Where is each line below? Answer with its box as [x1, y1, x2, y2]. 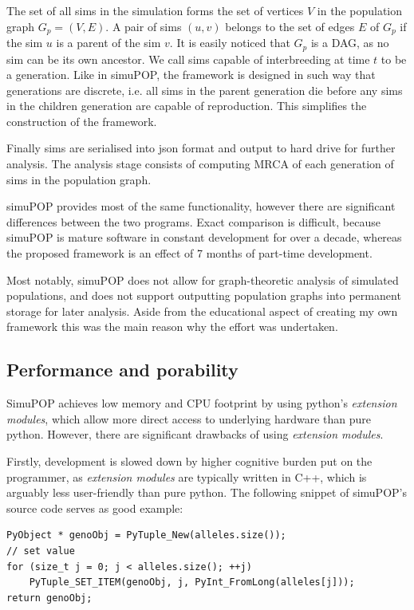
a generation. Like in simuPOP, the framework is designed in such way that [6, 66, 376, 83]
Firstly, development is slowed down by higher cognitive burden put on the [6, 452, 373, 469]
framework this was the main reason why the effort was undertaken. [6, 318, 338, 335]
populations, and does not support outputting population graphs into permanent [6, 287, 401, 304]
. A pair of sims [105, 18, 182, 34]
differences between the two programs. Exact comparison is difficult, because [6, 213, 380, 230]
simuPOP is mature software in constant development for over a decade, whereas [6, 229, 402, 246]
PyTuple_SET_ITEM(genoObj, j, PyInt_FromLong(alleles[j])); [29, 577, 355, 588]
